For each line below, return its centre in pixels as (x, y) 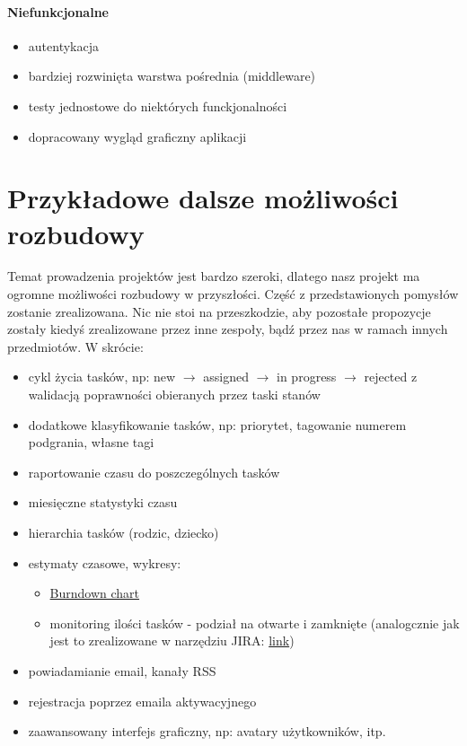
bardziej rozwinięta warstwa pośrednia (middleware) (172, 76)
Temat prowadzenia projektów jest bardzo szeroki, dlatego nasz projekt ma (214, 276)
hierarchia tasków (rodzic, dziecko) (123, 533)
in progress (307, 377)
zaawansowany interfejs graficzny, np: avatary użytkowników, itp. (207, 731)
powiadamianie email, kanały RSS (122, 670)
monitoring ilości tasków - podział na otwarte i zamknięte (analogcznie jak (255, 623)
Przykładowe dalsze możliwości (203, 198)
